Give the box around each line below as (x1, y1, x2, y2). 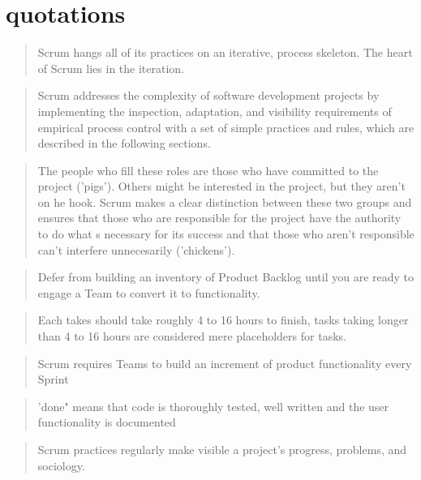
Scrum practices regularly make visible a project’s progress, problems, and (37, 441, 407, 457)
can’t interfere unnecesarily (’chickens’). (37, 241, 235, 258)
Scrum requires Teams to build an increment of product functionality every (37, 354, 412, 371)
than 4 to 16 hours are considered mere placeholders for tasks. (37, 328, 346, 345)
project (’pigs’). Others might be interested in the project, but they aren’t (37, 178, 406, 195)
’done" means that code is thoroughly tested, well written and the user (37, 397, 389, 414)
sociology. (37, 456, 85, 474)
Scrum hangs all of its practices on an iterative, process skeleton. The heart (37, 44, 413, 61)
